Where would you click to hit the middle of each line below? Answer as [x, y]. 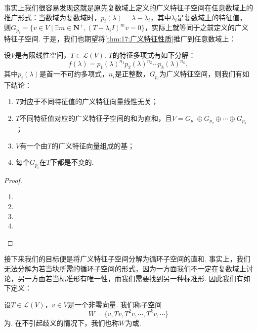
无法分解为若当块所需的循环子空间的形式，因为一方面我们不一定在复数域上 [125, 269]
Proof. [13, 180]
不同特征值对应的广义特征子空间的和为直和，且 [96, 118]
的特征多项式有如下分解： [154, 55]
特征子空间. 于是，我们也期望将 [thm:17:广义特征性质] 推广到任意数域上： [120, 38]
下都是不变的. [72, 162]
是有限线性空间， [43, 55]
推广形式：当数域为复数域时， [52, 17]
